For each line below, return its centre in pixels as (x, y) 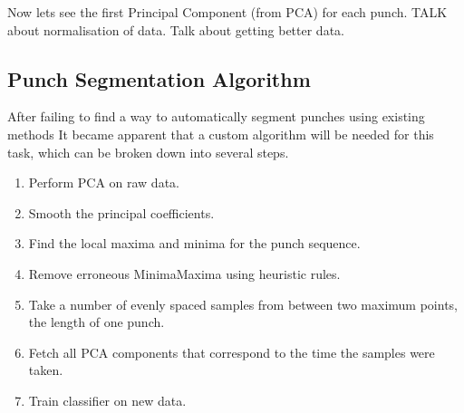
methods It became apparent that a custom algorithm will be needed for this (221, 134)
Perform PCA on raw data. (104, 182)
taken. (46, 370)
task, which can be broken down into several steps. (148, 152)
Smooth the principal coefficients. (121, 212)
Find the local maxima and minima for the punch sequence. (194, 243)
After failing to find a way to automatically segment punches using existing (216, 116)
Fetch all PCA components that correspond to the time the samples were (232, 352)
